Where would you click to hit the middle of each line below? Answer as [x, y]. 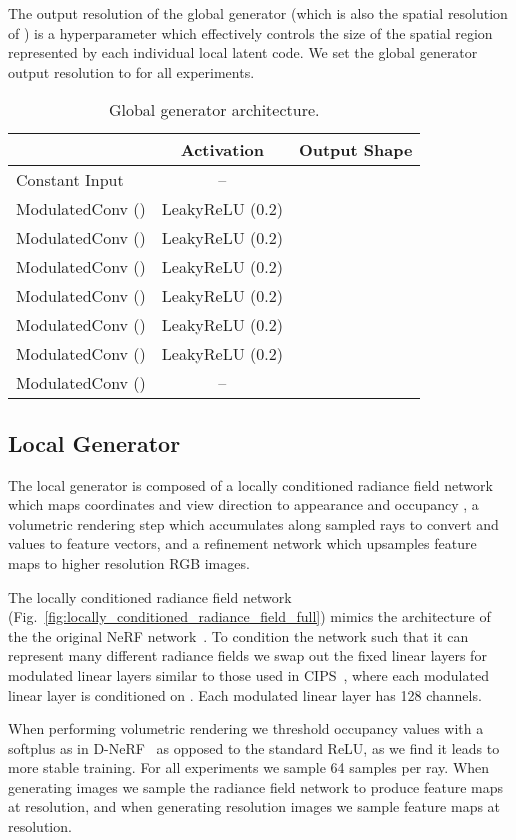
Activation [222, 150]
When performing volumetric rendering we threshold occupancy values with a [246, 728]
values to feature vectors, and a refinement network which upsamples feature [242, 543]
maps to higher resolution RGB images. [129, 562]
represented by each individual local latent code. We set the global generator [243, 52]
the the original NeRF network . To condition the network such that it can [238, 635]
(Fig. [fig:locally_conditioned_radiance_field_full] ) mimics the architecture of [249, 616]
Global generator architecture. [214, 110]
